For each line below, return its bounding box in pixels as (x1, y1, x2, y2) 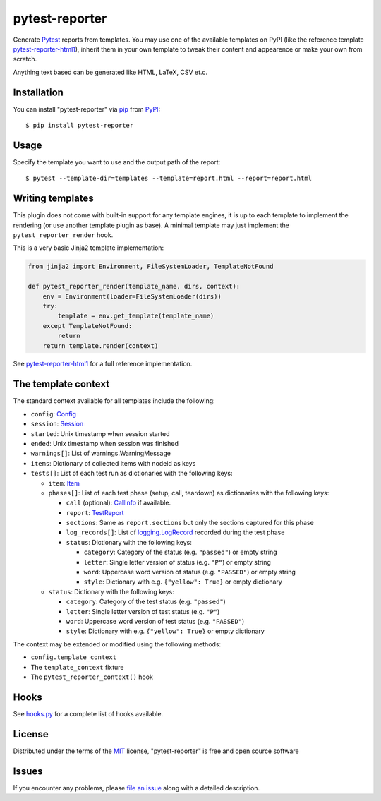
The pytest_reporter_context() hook (30, 673, 153, 681)
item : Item (48, 478, 80, 487)
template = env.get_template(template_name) (57, 312, 214, 320)
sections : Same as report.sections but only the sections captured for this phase (66, 519, 314, 527)
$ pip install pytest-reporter (25, 121, 134, 130)
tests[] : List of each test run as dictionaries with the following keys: (30, 469, 233, 478)
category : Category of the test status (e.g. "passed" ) (66, 597, 226, 606)
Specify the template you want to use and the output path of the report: (13, 157, 221, 166)
